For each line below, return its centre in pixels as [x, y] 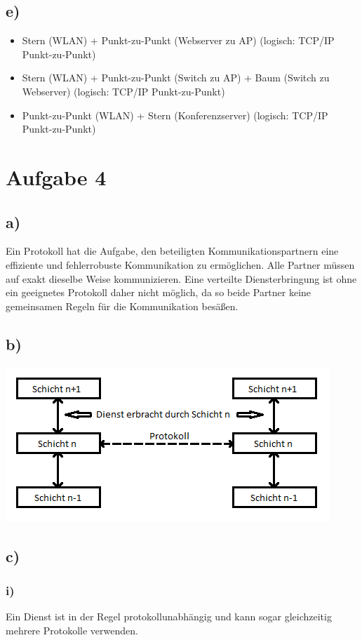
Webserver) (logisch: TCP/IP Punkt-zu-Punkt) [123, 91]
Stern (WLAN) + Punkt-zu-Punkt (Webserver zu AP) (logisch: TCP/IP [178, 40]
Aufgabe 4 [56, 176]
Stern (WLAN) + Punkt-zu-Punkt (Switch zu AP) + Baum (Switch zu [176, 78]
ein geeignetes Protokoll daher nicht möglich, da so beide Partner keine [159, 292]
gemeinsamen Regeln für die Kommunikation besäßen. [122, 306]
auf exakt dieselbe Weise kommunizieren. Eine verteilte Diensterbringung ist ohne [181, 278]
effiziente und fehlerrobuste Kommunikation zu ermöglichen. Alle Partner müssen [180, 264]
